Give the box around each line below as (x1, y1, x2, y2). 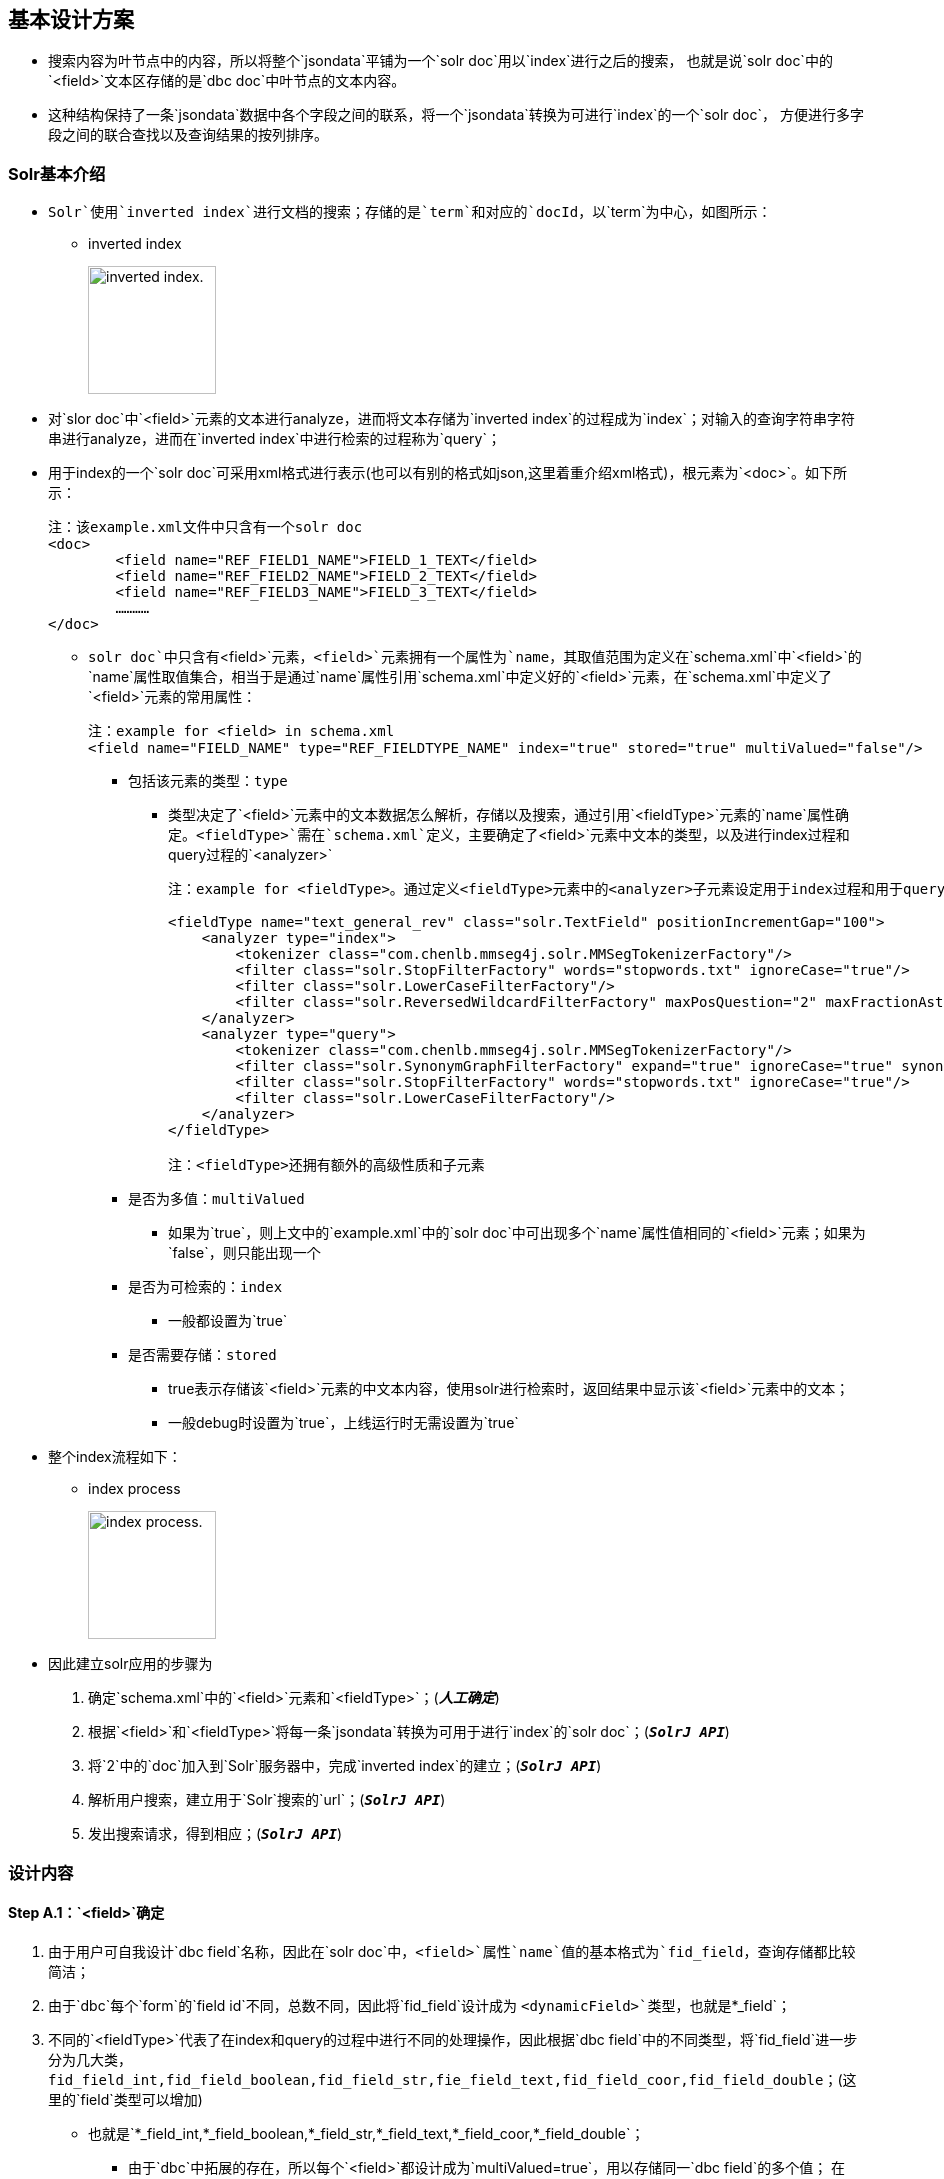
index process (88, 1480, 181, 1498)
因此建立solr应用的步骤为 (48, 1655, 213, 1673)
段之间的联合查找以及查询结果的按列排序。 (48, 126, 328, 144)
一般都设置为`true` (168, 1312, 288, 1330)
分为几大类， (48, 2050, 132, 2068)
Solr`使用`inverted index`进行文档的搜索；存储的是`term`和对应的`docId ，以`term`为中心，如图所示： (48, 203, 772, 221)
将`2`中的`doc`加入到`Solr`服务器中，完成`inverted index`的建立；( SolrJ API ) (88, 1757, 602, 1775)
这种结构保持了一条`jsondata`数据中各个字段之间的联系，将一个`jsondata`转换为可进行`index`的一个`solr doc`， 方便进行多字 (48, 106, 864, 124)
